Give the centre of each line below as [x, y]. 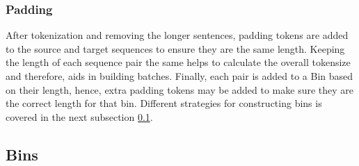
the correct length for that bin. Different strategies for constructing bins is [164, 103]
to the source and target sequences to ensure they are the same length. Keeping [175, 48]
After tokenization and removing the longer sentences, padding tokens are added [177, 35]
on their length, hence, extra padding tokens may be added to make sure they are [180, 89]
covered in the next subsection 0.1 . [79, 116]
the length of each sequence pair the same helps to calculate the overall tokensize [178, 62]
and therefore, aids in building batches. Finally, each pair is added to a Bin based [179, 76]
